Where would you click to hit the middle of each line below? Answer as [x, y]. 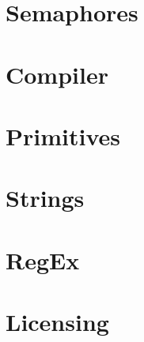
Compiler [57, 74]
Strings [45, 198]
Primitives [63, 135]
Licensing [57, 322]
